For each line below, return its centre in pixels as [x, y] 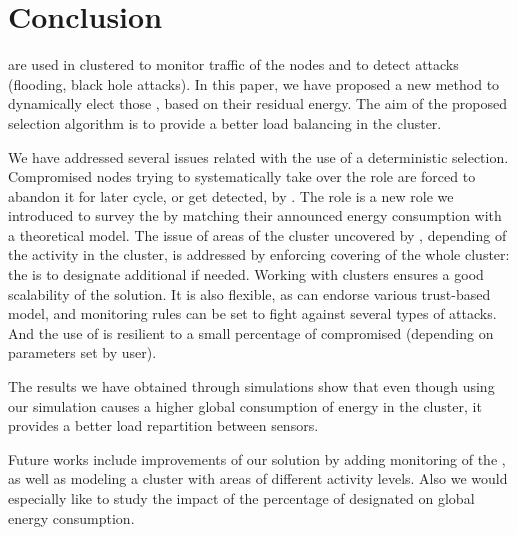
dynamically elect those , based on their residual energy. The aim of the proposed [258, 103]
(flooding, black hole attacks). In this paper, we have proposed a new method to [254, 83]
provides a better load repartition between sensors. [163, 425]
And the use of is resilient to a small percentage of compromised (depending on [251, 332]
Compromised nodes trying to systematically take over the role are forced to [242, 176]
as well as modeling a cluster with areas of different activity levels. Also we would [258, 478]
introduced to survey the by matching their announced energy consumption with [255, 215]
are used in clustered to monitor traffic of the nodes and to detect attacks [233, 64]
